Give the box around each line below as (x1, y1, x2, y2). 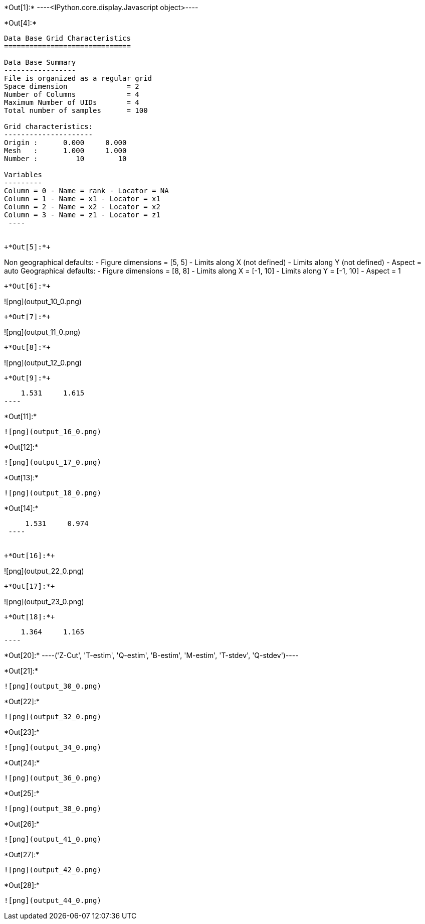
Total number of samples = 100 (4, 106, 148, 114)
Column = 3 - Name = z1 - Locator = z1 (4, 211, 160, 219)
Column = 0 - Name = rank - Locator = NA (4, 187, 169, 195)
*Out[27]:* (4, 850, 40, 859)
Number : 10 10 (4, 155, 127, 163)
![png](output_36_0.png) (4, 774, 101, 782)
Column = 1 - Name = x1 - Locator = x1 (4, 195, 160, 203)
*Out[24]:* (4, 758, 40, 767)
